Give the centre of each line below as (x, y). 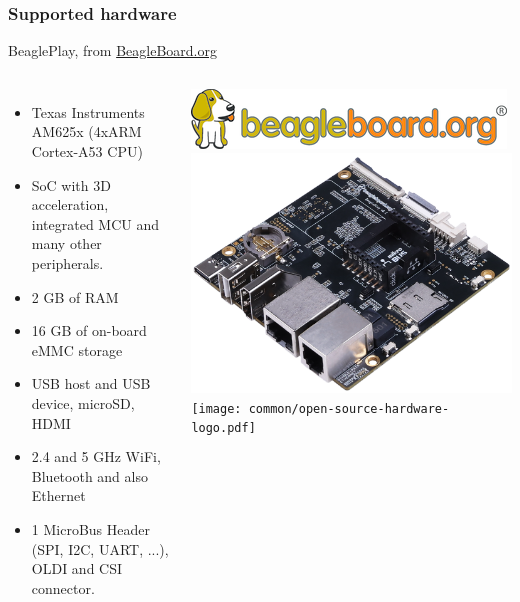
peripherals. (67, 262)
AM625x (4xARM (86, 131)
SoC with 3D (71, 184)
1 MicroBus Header (90, 528)
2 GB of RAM (75, 296)
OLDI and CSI (77, 568)
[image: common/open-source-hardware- (320, 408)
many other (66, 243)
